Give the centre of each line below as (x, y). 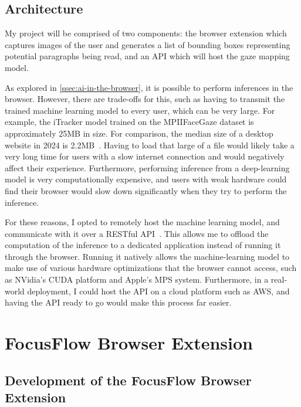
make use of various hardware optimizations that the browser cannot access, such (151, 268)
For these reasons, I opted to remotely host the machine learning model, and (142, 222)
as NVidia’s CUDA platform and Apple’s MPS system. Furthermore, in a (137, 279)
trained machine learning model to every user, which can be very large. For (140, 110)
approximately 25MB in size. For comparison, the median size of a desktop (139, 133)
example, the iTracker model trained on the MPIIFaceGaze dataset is (129, 122)
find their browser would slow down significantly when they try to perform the (146, 190)
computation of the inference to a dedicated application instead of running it (143, 245)
